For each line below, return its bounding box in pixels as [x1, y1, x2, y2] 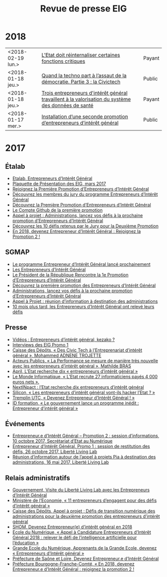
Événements [5, 419, 45, 428]
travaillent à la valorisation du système [41, 96, 131, 103]
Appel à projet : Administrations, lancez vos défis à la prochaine [12, 212, 143, 218]
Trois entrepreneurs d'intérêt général [41, 89, 128, 96]
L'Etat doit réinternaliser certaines [41, 51, 120, 58]
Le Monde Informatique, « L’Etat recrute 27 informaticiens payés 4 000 [12, 373, 158, 379]
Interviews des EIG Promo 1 [12, 342, 69, 347]
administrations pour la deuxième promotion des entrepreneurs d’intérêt [12, 513, 160, 519]
